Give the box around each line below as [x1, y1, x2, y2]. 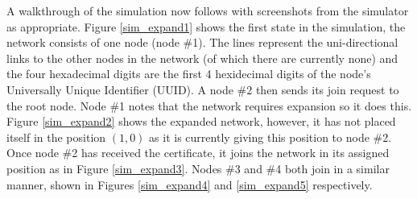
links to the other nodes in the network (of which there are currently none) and [6, 49, 398, 66]
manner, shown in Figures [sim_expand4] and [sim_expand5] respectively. [6, 176, 373, 193]
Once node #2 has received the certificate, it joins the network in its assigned [6, 144, 390, 161]
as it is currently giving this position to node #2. [149, 128, 392, 145]
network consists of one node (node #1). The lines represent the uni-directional [6, 34, 398, 51]
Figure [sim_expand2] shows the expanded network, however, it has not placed [6, 113, 396, 130]
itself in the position [6, 128, 106, 145]
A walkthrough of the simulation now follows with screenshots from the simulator [6, 2, 409, 19]
